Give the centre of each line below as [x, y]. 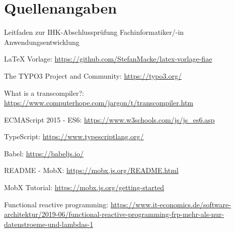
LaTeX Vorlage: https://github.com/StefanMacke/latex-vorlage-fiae [108, 59]
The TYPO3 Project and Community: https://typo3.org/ [93, 75]
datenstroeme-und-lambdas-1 [49, 224]
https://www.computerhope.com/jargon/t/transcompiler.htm [99, 103]
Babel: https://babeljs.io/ [44, 153]
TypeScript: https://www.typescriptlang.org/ [74, 136]
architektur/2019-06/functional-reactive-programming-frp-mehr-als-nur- [114, 214]
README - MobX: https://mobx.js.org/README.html [91, 170]
